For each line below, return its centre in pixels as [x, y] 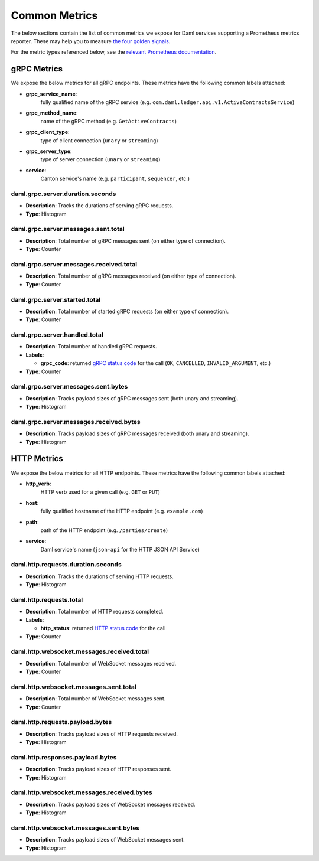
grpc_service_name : [51, 94]
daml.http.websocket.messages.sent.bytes [75, 828]
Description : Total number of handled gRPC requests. [91, 347]
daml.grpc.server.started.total [56, 299]
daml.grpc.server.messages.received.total [74, 264]
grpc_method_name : [52, 113]
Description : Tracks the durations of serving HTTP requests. [100, 576]
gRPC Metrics [37, 69]
